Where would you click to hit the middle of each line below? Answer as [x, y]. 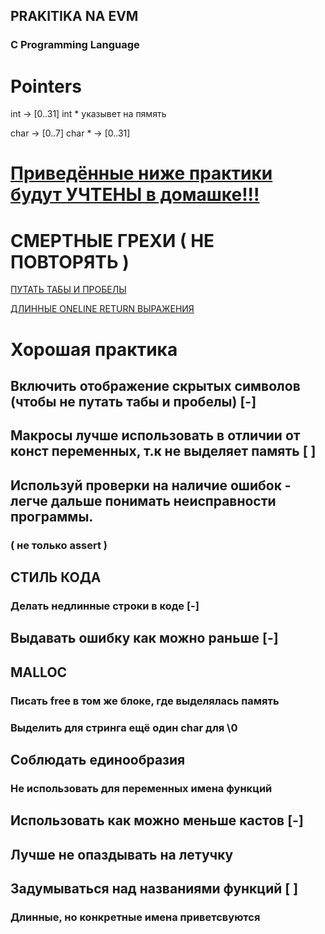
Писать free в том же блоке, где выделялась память [145, 701]
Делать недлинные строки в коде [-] [105, 606]
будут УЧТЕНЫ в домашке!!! [135, 195]
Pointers [46, 86]
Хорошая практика [94, 349]
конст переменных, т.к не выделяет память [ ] [163, 451]
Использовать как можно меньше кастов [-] [157, 820]
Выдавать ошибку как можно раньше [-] [144, 638]
